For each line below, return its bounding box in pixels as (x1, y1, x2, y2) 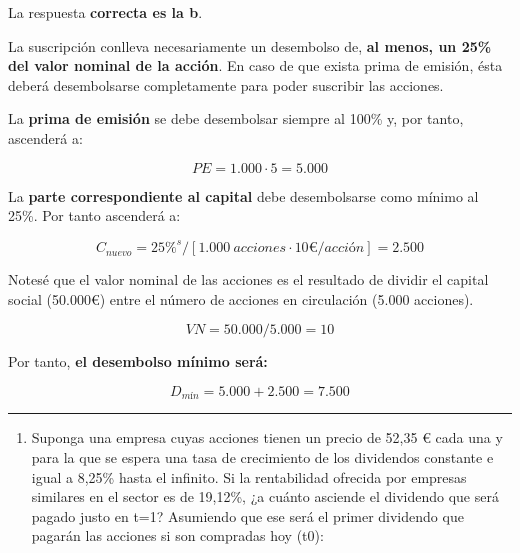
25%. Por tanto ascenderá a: (8, 205, 181, 226)
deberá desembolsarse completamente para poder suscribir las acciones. (8, 74, 444, 95)
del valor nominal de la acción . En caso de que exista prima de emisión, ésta (8, 55, 503, 76)
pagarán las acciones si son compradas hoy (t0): (31, 525, 324, 546)
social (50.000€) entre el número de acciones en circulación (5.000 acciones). (8, 288, 474, 309)
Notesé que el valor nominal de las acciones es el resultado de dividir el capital (8, 269, 489, 290)
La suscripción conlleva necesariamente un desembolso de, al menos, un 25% (8, 35, 492, 56)
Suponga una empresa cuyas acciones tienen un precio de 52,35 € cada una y (31, 427, 503, 448)
